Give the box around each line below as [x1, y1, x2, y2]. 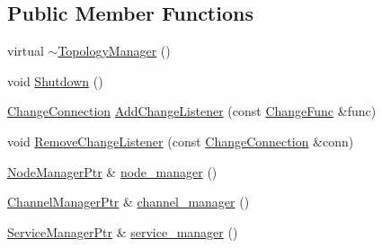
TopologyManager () [58, 41, 171, 60]
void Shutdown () [7, 71, 103, 90]
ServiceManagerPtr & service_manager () [7, 222, 238, 241]
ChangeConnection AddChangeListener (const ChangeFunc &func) [7, 102, 377, 120]
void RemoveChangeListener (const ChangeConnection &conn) [7, 131, 354, 150]
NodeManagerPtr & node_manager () [7, 162, 218, 181]
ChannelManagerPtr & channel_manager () [7, 192, 250, 211]
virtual [7, 41, 44, 60]
